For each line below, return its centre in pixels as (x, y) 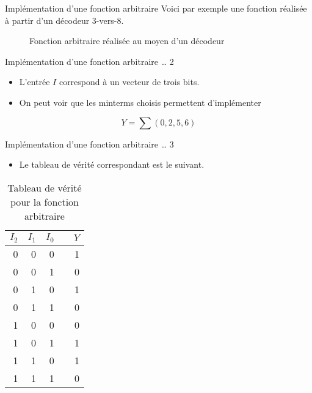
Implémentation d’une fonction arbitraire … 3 (89, 144)
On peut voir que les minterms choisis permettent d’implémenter (140, 102)
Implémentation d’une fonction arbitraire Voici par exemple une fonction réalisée (156, 8)
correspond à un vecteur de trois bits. (129, 82)
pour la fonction (45, 201)
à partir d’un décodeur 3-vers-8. (64, 20)
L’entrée (34, 82)
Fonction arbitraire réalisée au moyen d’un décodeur (127, 41)
